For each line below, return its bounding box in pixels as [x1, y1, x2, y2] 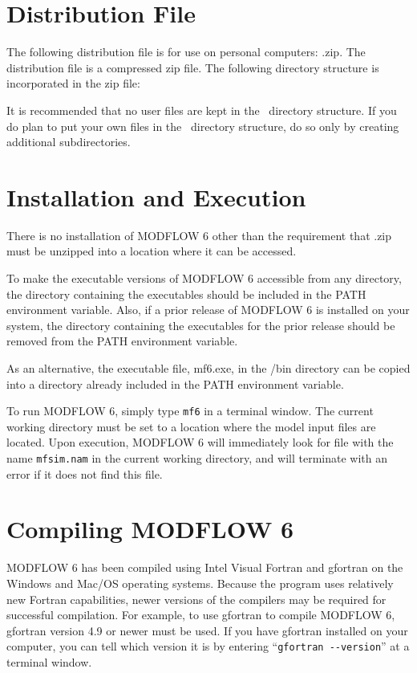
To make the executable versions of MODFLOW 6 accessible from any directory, [6, 270, 402, 286]
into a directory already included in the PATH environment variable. [6, 375, 344, 392]
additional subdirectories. [6, 133, 131, 150]
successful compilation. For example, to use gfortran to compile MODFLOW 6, [6, 606, 395, 623]
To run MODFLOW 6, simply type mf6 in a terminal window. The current [6, 402, 374, 419]
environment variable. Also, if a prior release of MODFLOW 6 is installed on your [6, 301, 410, 318]
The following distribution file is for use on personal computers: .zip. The [6, 43, 366, 60]
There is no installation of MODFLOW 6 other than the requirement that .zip [6, 226, 392, 243]
